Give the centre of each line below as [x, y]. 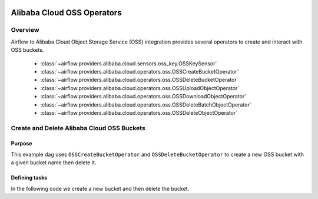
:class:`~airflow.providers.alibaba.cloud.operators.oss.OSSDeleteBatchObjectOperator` [146, 105]
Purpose [21, 144]
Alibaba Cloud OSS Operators [66, 13]
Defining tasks [29, 178]
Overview [25, 30]
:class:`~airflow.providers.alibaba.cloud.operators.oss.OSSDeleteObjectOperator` [139, 112]
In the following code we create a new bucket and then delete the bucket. [100, 188]
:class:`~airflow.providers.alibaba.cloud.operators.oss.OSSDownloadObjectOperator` [143, 97]
